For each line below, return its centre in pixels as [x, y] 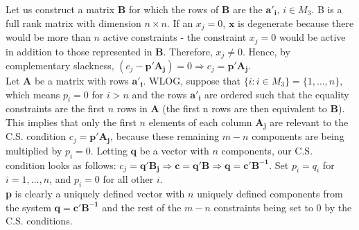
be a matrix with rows [81, 80]
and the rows [159, 94]
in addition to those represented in [79, 51]
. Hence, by [266, 51]
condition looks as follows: [61, 165]
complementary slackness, [60, 65]
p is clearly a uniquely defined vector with [95, 194]
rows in [132, 108]
